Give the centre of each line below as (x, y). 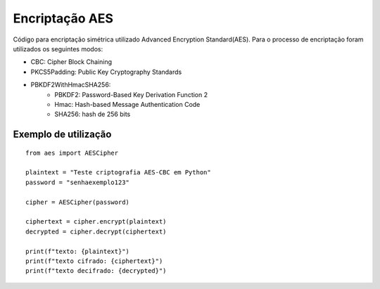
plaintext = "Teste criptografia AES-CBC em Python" (118, 173)
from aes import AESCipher (72, 153)
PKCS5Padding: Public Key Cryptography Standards (106, 72)
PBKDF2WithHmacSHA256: (71, 85)
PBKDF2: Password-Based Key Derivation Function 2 (131, 94)
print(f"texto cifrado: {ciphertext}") (94, 261)
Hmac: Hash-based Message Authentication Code (127, 104)
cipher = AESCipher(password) (78, 202)
